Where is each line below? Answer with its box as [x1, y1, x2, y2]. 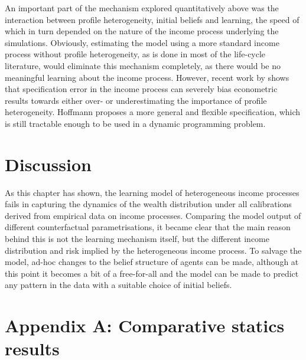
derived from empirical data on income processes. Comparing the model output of [5, 209, 301, 221]
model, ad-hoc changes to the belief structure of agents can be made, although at [5, 256, 299, 268]
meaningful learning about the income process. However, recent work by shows [5, 71, 289, 83]
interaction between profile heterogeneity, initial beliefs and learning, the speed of [5, 13, 300, 25]
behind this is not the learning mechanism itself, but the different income [5, 233, 269, 245]
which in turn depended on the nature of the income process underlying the [5, 25, 279, 37]
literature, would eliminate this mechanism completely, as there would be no [5, 59, 281, 71]
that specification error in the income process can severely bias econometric [5, 83, 278, 95]
